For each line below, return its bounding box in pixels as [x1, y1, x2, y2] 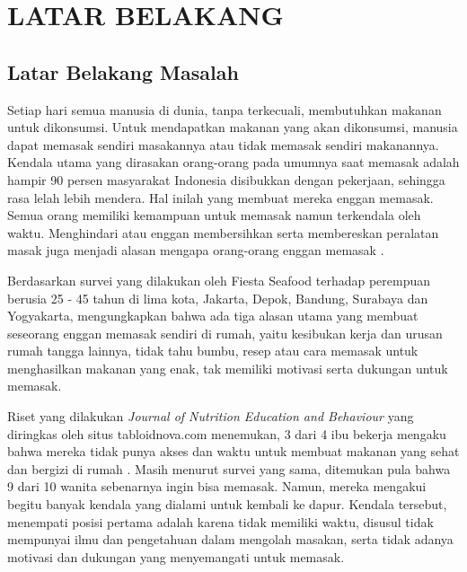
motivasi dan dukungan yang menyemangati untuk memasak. [7, 547, 345, 566]
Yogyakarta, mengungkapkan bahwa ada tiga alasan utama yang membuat [7, 306, 419, 325]
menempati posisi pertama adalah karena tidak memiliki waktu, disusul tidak [7, 512, 434, 531]
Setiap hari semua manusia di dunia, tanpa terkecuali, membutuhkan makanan [7, 100, 442, 119]
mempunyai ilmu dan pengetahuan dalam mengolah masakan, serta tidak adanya [7, 530, 454, 549]
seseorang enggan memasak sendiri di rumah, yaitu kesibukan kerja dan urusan [7, 323, 443, 342]
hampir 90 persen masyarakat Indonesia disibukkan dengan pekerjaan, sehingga [7, 170, 445, 189]
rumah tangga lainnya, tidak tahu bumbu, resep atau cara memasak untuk [7, 341, 419, 360]
